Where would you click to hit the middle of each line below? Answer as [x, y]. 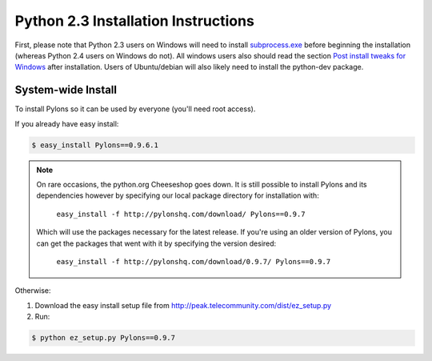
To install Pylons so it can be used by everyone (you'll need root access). [135, 109]
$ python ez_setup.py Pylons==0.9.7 [104, 338]
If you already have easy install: [67, 123]
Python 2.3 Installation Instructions [135, 21]
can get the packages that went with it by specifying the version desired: [156, 243]
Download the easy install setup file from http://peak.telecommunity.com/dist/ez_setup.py [183, 305]
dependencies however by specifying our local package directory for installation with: [178, 195]
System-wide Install [66, 90]
